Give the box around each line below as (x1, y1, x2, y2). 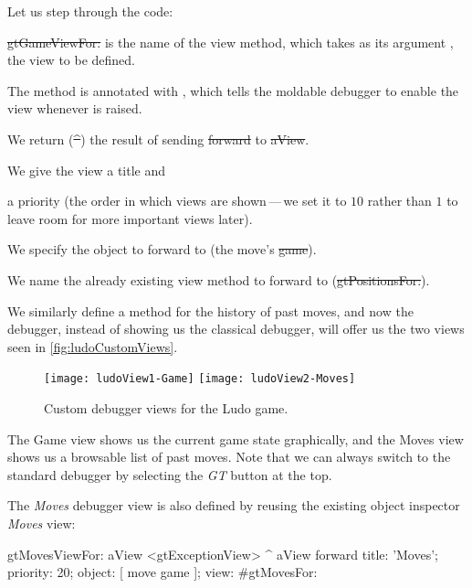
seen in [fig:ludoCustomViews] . (7, 337, 178, 356)
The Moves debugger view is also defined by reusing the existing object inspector (7, 496, 460, 515)
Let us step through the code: (7, 2, 173, 20)
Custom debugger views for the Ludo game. (44, 398, 288, 417)
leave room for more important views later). (7, 208, 253, 228)
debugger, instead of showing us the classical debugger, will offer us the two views (7, 319, 465, 338)
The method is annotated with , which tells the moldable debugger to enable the (7, 80, 459, 100)
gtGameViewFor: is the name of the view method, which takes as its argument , (7, 32, 454, 51)
